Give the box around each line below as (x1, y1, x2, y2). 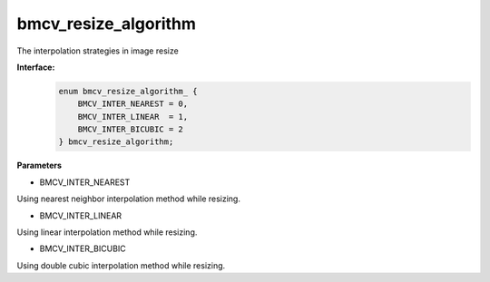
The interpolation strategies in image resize (16, 45, 179, 56)
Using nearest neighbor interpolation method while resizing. (16, 193, 240, 204)
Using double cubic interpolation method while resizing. (16, 259, 226, 271)
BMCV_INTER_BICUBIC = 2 (77, 124, 183, 135)
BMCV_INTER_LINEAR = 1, (77, 112, 189, 122)
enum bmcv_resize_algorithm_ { (58, 86, 199, 96)
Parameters (16, 160, 63, 171)
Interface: (16, 62, 55, 73)
